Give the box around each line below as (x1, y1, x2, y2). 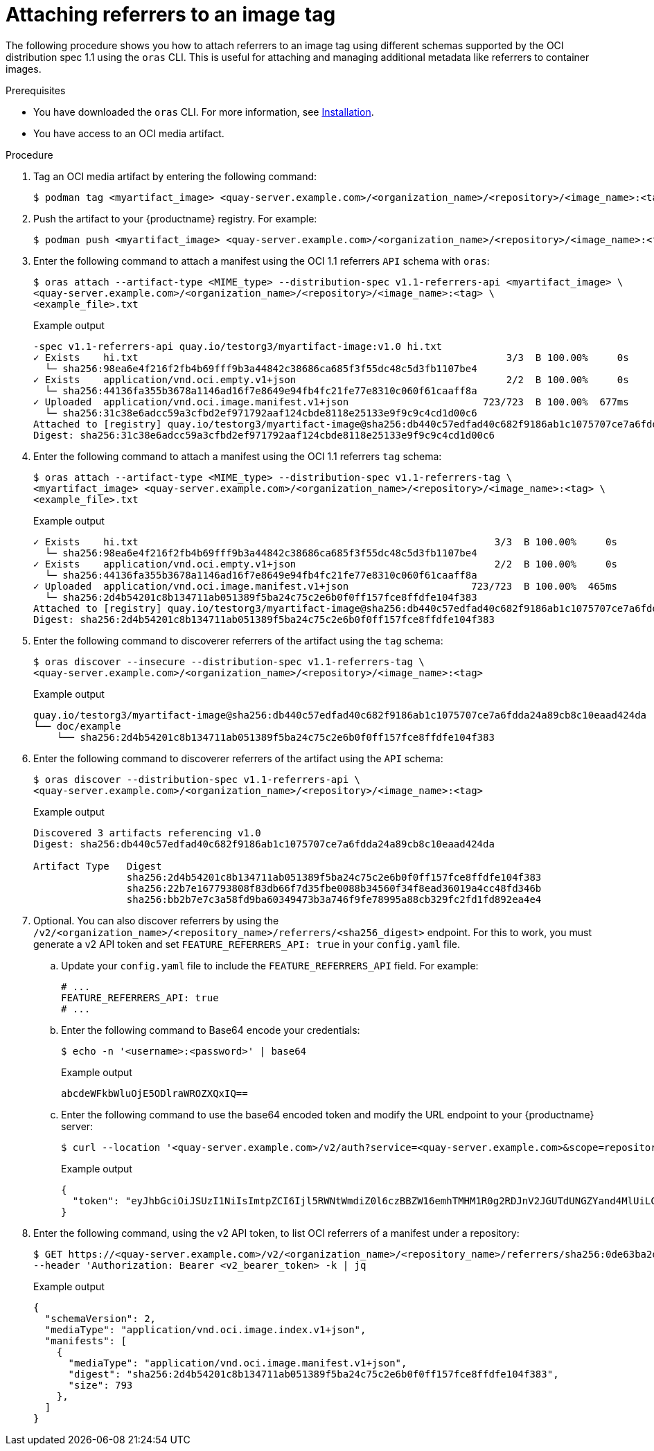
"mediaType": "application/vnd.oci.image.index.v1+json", (44, 1324, 366, 1335)
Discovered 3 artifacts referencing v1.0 (33, 827, 261, 838)
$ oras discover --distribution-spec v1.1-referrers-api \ (33, 773, 361, 785)
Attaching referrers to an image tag (6, 3, 336, 26)
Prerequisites (6, 84, 66, 96)
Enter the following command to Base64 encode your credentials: (61, 1023, 360, 1036)
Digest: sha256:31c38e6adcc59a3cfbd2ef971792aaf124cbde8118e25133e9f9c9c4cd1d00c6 (33, 429, 495, 441)
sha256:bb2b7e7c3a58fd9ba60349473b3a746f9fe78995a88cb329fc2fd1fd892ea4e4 (126, 893, 542, 905)
